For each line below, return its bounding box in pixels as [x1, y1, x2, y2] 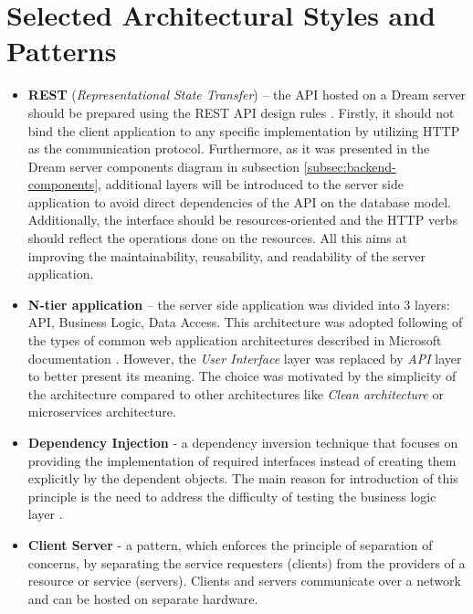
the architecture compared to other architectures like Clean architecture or [27, 384, 444, 403]
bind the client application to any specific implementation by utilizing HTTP [27, 121, 460, 140]
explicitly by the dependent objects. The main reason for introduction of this [27, 469, 458, 488]
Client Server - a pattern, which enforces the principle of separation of [27, 535, 433, 554]
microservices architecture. [27, 402, 176, 421]
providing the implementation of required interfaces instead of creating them [27, 450, 457, 470]
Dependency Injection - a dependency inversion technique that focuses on [27, 433, 458, 451]
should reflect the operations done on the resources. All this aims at [27, 228, 407, 248]
